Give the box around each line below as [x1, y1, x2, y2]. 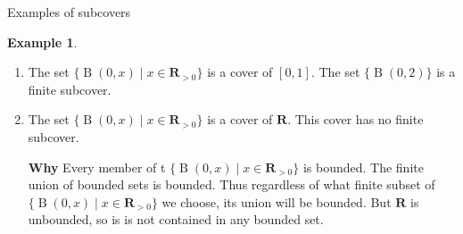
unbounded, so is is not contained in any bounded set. [28, 210, 324, 229]
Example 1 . [7, 32, 78, 51]
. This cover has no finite [287, 110, 424, 129]
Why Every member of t [28, 157, 166, 176]
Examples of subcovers [7, 3, 131, 21]
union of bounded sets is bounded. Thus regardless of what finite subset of [28, 175, 435, 194]
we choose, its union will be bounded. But [161, 192, 392, 211]
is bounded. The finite [302, 157, 424, 176]
